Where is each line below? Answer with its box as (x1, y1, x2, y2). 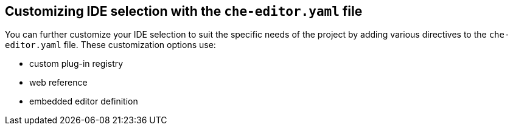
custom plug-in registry (29, 58, 124, 69)
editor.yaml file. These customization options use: (5, 39, 216, 50)
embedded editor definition (29, 96, 138, 107)
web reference (29, 77, 88, 88)
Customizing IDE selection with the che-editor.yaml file (5, 4, 363, 19)
